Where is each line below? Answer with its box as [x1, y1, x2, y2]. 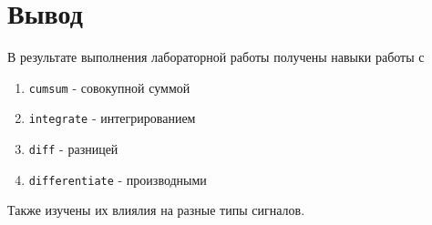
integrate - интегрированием [28, 108, 196, 128]
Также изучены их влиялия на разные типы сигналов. [7, 200, 305, 220]
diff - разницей [28, 139, 118, 159]
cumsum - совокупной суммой [28, 77, 190, 97]
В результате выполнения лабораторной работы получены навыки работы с [7, 47, 425, 66]
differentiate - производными [28, 169, 207, 189]
